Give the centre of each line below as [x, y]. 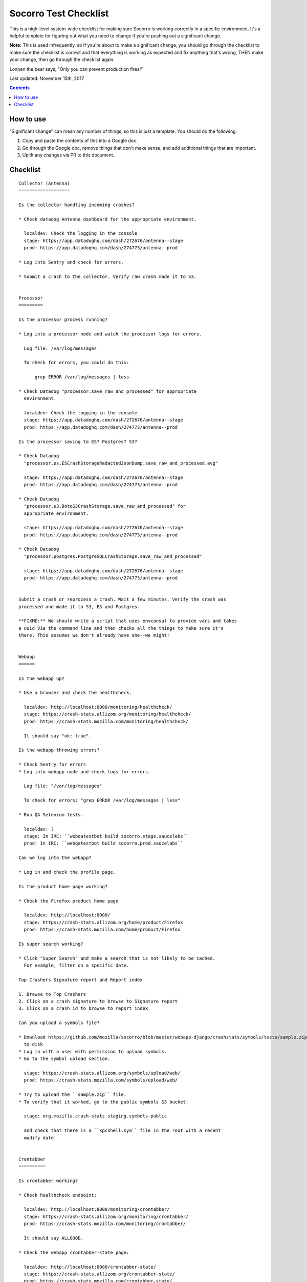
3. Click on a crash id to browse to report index [83, 1008]
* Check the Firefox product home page [69, 901]
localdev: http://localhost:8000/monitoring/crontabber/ [97, 1209]
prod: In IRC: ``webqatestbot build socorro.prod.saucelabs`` [104, 843]
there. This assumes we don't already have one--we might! [94, 635]
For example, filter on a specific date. [76, 966]
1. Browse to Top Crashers [52, 994]
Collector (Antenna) [44, 183]
